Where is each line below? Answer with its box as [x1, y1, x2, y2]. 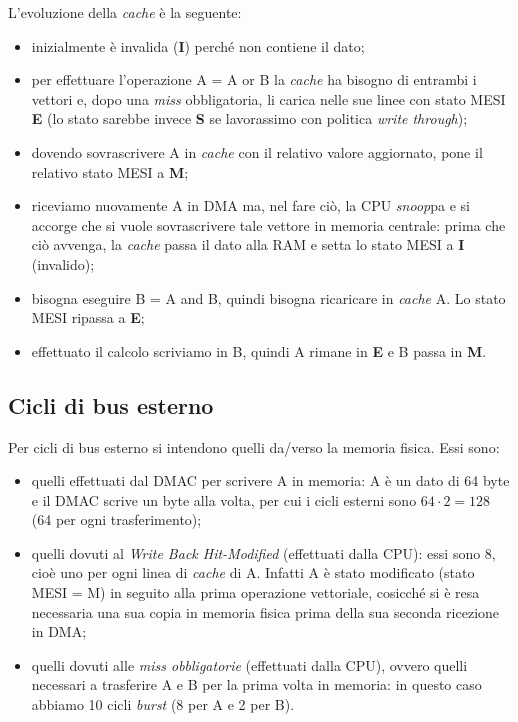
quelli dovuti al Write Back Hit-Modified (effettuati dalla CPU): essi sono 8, [31, 542, 496, 563]
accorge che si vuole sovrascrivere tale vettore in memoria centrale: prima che [31, 214, 506, 235]
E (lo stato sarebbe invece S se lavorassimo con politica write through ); [31, 108, 468, 129]
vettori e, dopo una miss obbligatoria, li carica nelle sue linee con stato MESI [31, 88, 506, 109]
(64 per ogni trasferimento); [31, 509, 202, 530]
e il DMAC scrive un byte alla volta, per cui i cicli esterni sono [31, 489, 417, 510]
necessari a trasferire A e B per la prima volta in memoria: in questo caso [31, 674, 482, 695]
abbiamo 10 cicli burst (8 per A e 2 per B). [31, 694, 295, 715]
